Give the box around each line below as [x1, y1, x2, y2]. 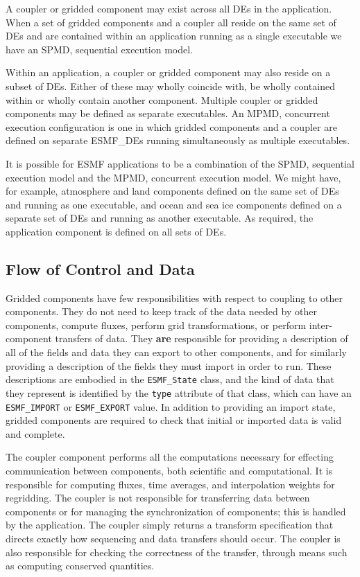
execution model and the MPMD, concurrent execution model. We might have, [6, 170, 341, 184]
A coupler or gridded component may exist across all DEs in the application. [6, 1, 332, 15]
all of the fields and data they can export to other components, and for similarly [6, 345, 347, 359]
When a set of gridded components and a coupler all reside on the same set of [6, 15, 336, 29]
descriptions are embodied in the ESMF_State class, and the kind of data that [6, 372, 334, 387]
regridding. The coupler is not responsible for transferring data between [6, 490, 310, 505]
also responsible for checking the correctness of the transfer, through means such [6, 544, 348, 559]
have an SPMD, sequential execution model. [6, 42, 193, 56]
